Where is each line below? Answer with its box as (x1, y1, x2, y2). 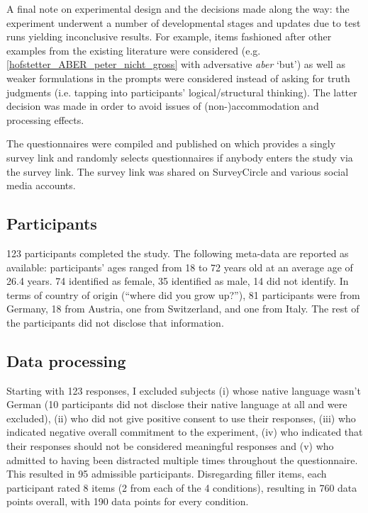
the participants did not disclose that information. (6, 315, 224, 329)
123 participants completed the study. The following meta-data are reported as (6, 245, 349, 260)
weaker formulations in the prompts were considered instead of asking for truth (6, 70, 350, 85)
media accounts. (6, 178, 76, 193)
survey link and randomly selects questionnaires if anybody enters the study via (6, 150, 353, 164)
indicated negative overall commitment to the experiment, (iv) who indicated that (6, 424, 363, 439)
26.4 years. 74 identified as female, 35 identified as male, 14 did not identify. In (6, 274, 349, 288)
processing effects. (6, 112, 84, 127)
